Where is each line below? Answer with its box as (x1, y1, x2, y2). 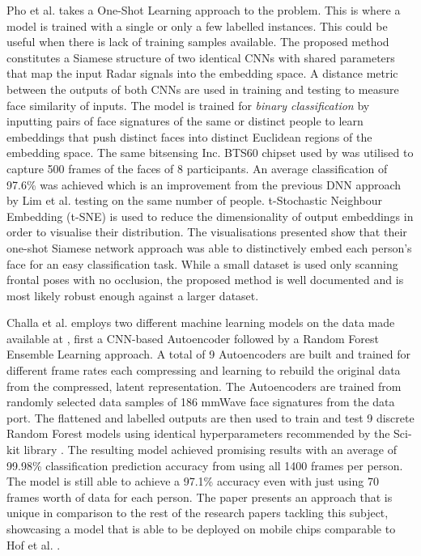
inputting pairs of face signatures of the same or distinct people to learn (6, 112, 364, 129)
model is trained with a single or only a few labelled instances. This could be (6, 17, 388, 34)
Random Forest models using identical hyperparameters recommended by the (6, 425, 390, 442)
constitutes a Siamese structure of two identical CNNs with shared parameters (6, 49, 395, 66)
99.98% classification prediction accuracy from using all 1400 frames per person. (6, 456, 403, 473)
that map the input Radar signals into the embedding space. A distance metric (6, 65, 398, 82)
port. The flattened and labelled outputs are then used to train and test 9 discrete (6, 409, 415, 426)
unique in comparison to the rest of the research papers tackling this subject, (6, 504, 389, 521)
